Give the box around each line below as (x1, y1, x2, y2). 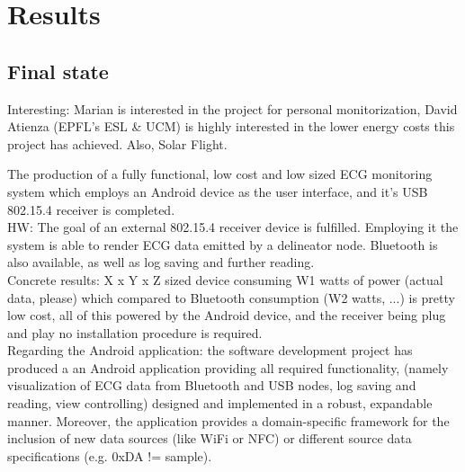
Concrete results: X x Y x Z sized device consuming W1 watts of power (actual (7, 270, 443, 289)
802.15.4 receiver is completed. (7, 200, 175, 218)
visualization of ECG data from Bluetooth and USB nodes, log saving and (7, 376, 416, 395)
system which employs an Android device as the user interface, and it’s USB (7, 182, 428, 200)
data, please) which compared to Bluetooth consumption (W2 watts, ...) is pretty (7, 288, 455, 307)
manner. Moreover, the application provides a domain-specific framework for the (7, 411, 450, 430)
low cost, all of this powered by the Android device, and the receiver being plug (7, 306, 446, 325)
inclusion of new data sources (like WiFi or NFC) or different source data (7, 429, 412, 448)
